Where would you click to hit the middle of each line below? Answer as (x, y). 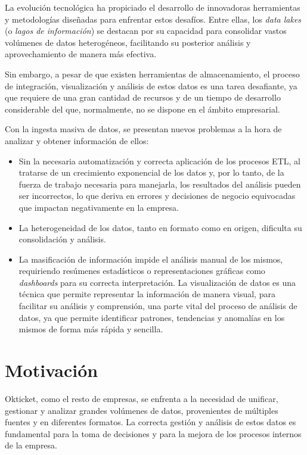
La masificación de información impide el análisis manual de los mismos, (151, 259)
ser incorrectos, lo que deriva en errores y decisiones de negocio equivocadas (157, 196)
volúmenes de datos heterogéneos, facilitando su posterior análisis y (128, 42)
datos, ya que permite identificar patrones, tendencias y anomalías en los (152, 317)
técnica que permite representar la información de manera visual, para (147, 294)
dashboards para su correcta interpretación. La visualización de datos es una (157, 282)
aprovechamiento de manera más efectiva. (81, 54)
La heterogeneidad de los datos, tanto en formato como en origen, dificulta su (160, 227)
